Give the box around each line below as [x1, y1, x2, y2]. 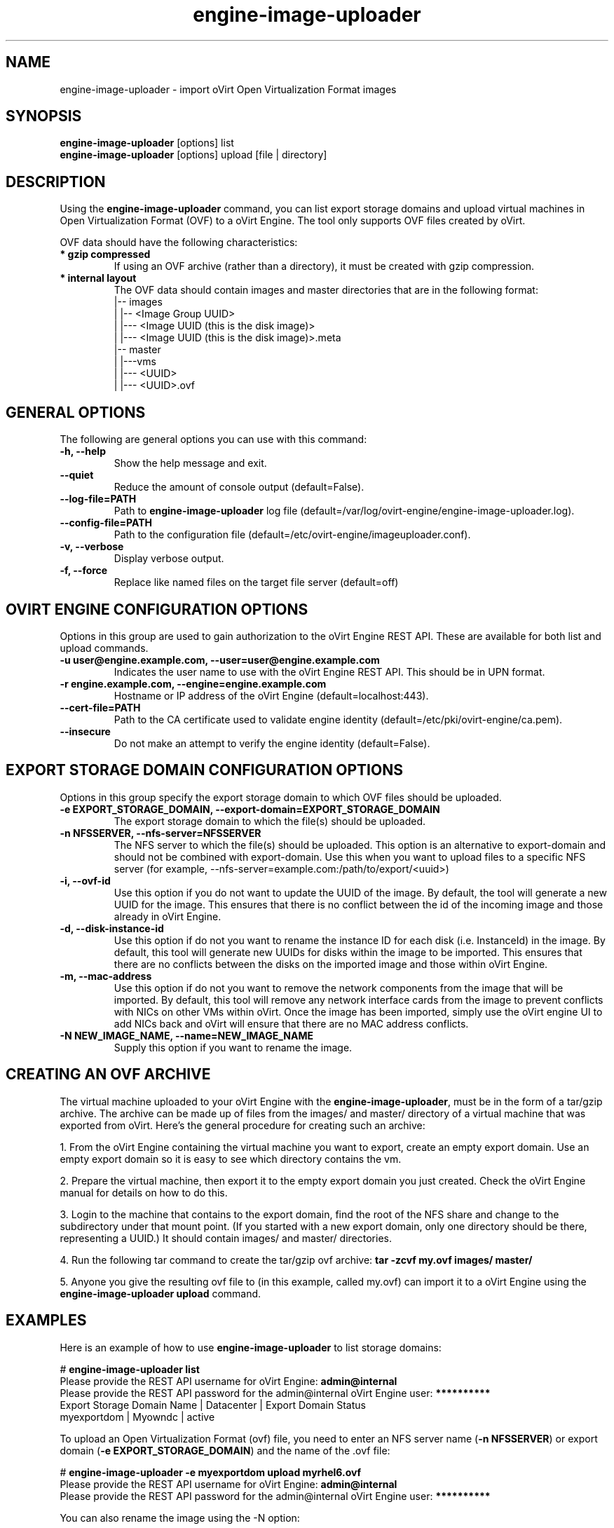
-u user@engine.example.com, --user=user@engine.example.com [60, 653, 380, 666]
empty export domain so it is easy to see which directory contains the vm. [60, 1152, 402, 1165]
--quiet [60, 469, 94, 482]
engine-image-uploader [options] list [60, 137, 234, 149]
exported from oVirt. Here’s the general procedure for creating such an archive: [60, 1119, 425, 1131]
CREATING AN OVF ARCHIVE [6, 1065, 211, 1084]
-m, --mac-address [60, 969, 152, 982]
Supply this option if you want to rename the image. [114, 1041, 353, 1053]
